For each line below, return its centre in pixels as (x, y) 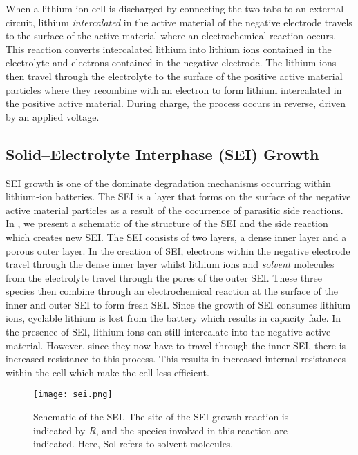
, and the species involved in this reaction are (191, 430)
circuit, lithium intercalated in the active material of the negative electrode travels (179, 22)
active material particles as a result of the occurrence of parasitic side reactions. (175, 210)
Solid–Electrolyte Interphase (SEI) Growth (162, 154)
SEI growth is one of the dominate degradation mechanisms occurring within (168, 183)
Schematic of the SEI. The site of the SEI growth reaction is (161, 417)
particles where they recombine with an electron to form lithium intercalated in (174, 89)
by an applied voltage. (53, 116)
